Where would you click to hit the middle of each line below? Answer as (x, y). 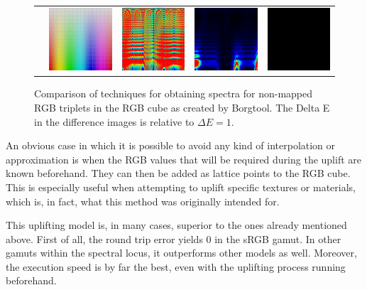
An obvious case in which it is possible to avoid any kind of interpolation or (171, 145)
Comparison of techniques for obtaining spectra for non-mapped (174, 93)
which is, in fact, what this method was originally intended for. (143, 201)
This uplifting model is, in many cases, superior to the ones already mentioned (176, 225)
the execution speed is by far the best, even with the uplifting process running (176, 266)
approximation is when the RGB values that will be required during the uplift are (183, 159)
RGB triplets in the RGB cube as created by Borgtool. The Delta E (182, 107)
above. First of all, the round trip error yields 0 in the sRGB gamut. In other (174, 238)
